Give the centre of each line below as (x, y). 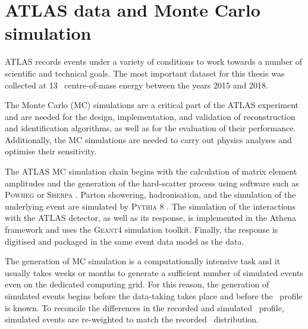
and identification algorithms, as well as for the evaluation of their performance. (150, 128)
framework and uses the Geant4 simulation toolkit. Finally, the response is (142, 230)
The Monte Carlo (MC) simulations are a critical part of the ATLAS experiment (152, 105)
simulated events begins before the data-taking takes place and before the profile (154, 296)
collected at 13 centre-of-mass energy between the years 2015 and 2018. (136, 85)
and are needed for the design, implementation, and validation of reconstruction (150, 116)
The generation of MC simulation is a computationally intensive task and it (143, 261)
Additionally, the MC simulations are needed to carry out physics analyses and (148, 139)
